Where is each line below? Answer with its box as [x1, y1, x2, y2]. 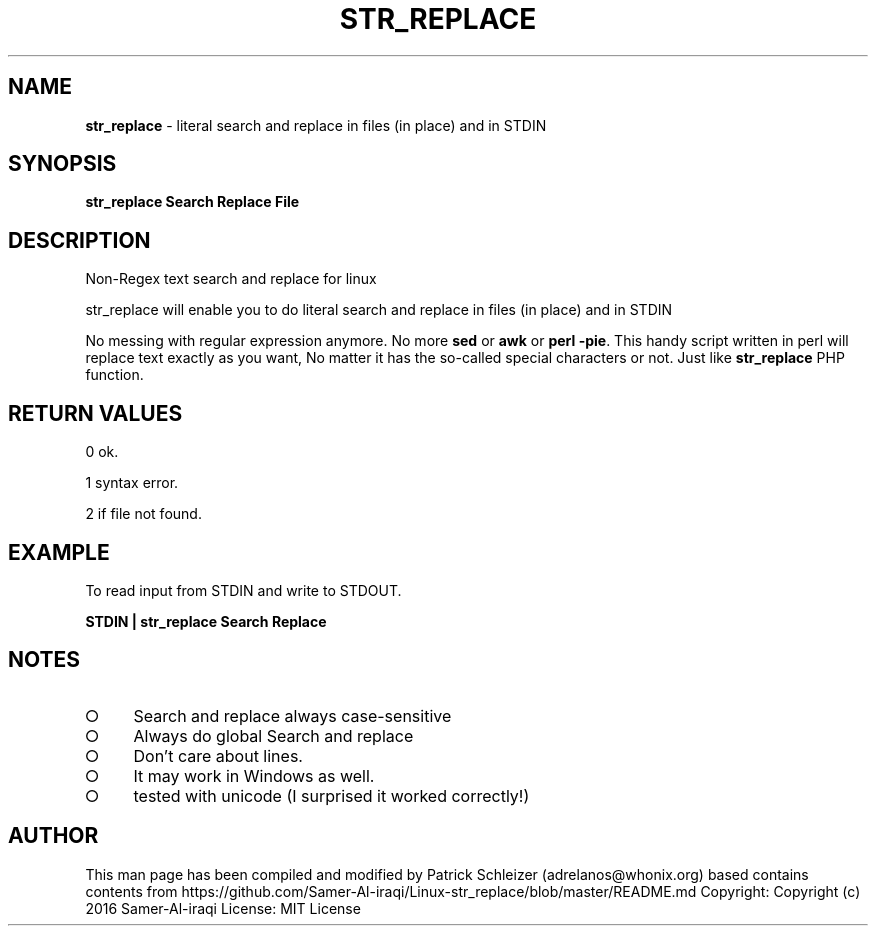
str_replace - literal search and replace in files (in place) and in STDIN [85, 116, 547, 134]
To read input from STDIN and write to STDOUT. [85, 581, 402, 599]
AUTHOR [8, 823, 99, 849]
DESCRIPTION [8, 227, 151, 253]
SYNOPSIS [8, 151, 117, 177]
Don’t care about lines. [133, 745, 303, 766]
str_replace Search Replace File [85, 193, 300, 211]
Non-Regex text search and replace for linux [85, 270, 377, 288]
